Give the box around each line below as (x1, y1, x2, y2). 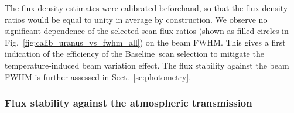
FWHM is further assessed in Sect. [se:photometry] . (5, 70, 192, 83)
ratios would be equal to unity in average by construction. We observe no (5, 13, 268, 25)
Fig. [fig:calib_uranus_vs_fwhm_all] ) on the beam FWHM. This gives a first (5, 36, 286, 48)
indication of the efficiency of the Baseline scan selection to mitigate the (5, 47, 264, 60)
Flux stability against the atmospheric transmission (5, 95, 252, 110)
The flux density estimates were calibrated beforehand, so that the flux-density (5, 2, 288, 13)
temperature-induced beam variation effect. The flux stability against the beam (5, 59, 289, 71)
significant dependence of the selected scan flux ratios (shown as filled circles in (5, 25, 289, 37)
